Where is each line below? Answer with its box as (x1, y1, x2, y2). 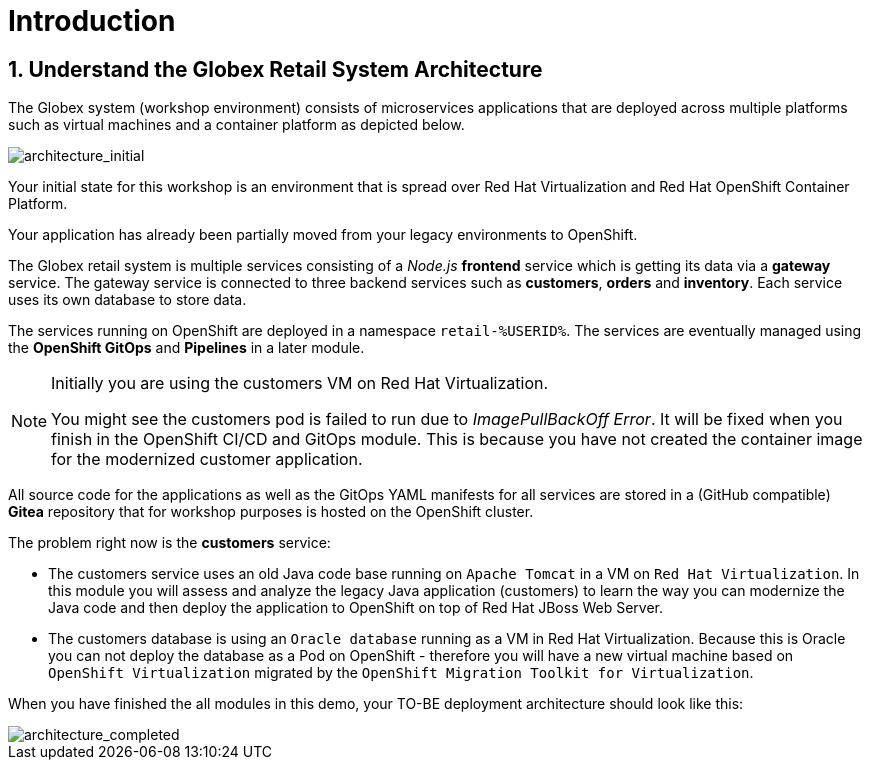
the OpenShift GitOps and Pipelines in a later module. (8, 339, 365, 357)
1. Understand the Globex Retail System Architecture (8, 56, 543, 82)
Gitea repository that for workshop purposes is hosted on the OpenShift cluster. (8, 503, 534, 521)
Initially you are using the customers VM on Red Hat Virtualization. (51, 373, 549, 394)
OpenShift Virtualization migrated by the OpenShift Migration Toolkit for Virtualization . (48, 664, 754, 682)
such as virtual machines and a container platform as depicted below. (8, 116, 465, 134)
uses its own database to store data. (8, 291, 247, 309)
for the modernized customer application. (51, 449, 363, 470)
